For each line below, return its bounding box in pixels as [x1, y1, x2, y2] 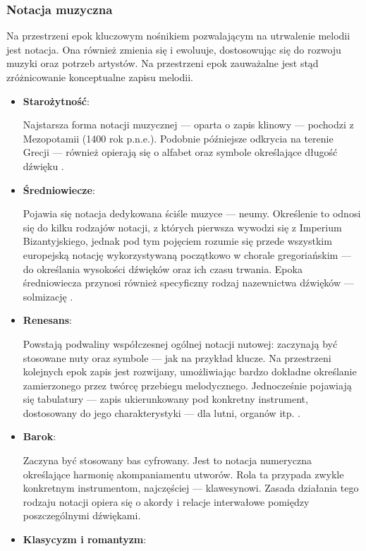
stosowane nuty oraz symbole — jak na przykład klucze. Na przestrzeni [23, 350, 331, 365]
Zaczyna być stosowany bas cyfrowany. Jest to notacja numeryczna [23, 453, 312, 468]
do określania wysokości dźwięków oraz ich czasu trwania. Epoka [23, 261, 303, 276]
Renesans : [23, 313, 72, 327]
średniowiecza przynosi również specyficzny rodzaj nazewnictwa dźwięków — [23, 275, 354, 290]
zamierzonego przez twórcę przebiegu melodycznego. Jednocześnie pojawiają [23, 377, 352, 392]
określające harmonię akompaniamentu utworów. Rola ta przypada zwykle [23, 466, 344, 481]
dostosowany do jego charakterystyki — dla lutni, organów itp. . [23, 405, 300, 420]
